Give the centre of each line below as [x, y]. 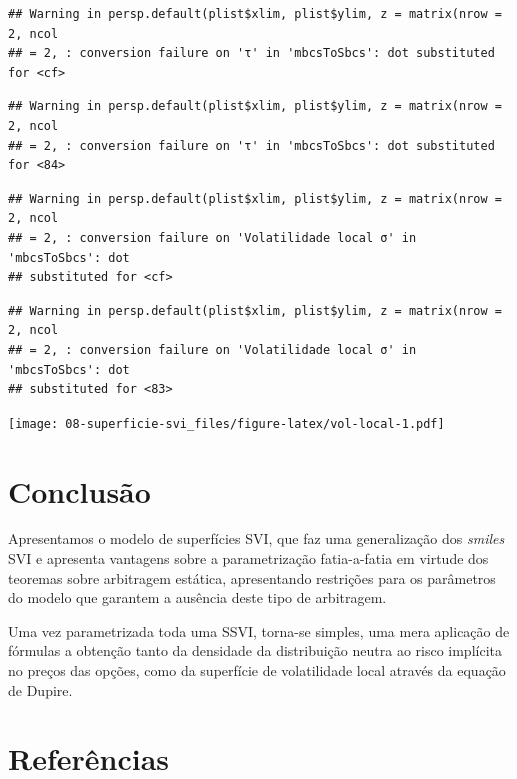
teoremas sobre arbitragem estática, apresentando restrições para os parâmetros [252, 577]
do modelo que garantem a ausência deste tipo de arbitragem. [197, 597]
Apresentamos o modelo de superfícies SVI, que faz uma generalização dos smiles [256, 538]
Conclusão [79, 490]
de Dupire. [40, 689]
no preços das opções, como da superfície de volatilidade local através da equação [257, 670]
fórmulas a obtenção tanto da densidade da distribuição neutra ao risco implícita [255, 650]
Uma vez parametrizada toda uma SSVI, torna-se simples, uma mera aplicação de [259, 630]
